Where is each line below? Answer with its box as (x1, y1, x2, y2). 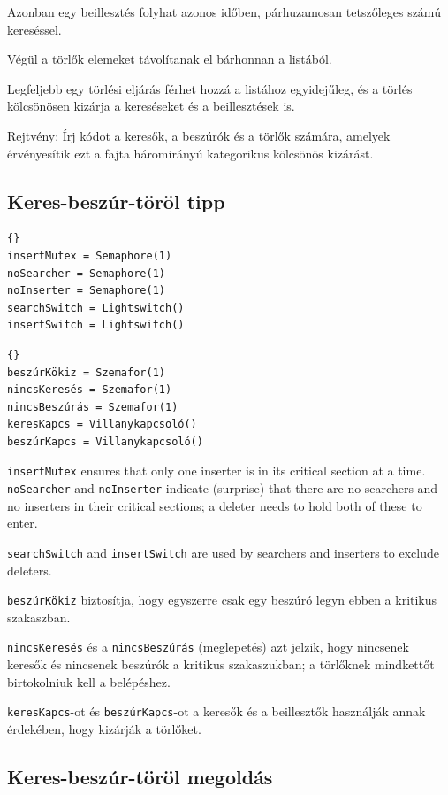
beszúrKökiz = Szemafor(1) (7, 366, 165, 379)
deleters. (7, 560, 52, 579)
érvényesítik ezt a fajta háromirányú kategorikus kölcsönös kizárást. (7, 143, 374, 162)
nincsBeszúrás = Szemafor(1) (7, 400, 178, 413)
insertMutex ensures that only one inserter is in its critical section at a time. (7, 461, 426, 480)
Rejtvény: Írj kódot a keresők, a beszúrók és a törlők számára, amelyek (7, 126, 391, 144)
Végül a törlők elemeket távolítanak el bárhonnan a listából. (7, 50, 332, 68)
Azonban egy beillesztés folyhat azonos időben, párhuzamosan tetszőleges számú (7, 3, 441, 20)
